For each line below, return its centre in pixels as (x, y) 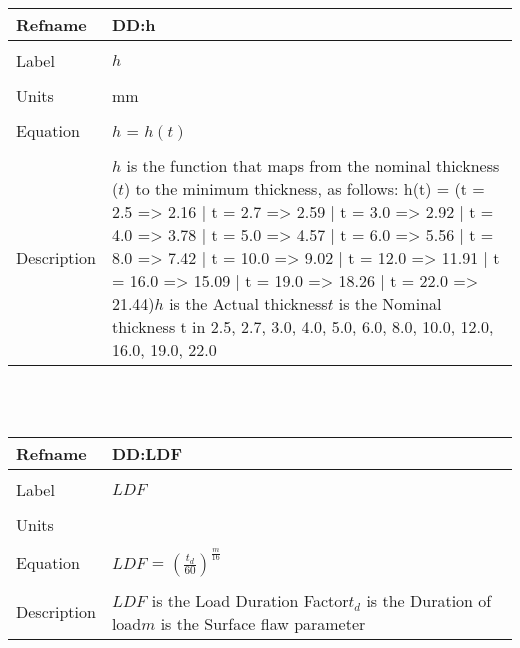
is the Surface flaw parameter (263, 623)
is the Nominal (390, 303)
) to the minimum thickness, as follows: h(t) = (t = (304, 188)
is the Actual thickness (248, 303)
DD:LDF (147, 454)
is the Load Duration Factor (250, 600)
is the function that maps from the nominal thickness (313, 165)
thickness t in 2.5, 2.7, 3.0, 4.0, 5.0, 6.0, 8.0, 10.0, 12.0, (302, 326)
